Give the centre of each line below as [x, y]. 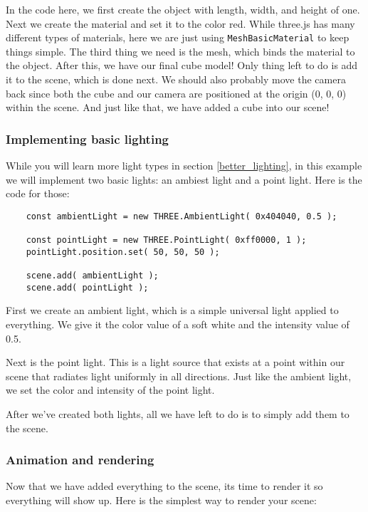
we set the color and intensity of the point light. [110, 390]
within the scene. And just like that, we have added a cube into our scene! [168, 107]
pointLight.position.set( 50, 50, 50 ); [123, 252]
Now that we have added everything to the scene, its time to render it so [164, 486]
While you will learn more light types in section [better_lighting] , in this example [184, 166]
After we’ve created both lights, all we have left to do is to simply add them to [178, 413]
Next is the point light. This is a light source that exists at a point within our [175, 362]
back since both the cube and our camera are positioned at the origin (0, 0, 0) [176, 93]
